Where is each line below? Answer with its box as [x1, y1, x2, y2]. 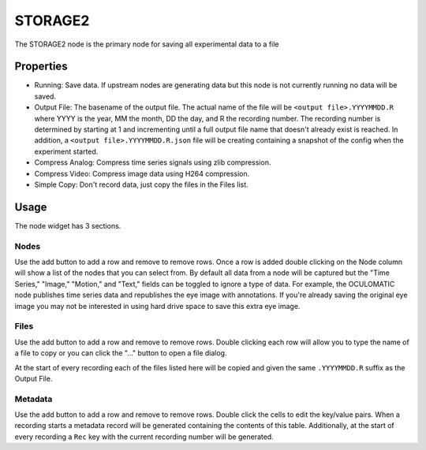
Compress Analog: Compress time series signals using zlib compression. [34, 158, 271, 167]
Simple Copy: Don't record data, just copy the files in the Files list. [34, 180, 248, 189]
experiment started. [34, 147, 99, 156]
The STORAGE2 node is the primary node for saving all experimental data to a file [14, 39, 279, 49]
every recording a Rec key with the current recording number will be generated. [14, 432, 274, 441]
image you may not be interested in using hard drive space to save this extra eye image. [14, 301, 301, 311]
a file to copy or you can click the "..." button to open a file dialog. [14, 348, 227, 358]
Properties [14, 60, 68, 73]
